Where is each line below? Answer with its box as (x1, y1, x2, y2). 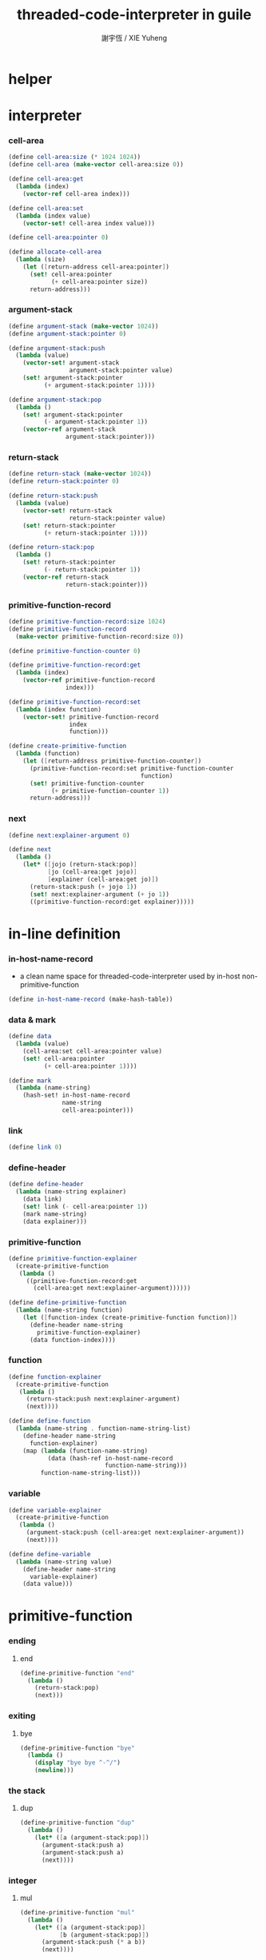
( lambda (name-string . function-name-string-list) (15, 1424, 192, 1432)
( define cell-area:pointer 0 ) (8, 233, 109, 241)
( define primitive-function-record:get (8, 661, 141, 669)
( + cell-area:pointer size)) (50, 277, 149, 285)
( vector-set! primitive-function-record (22, 713, 159, 721)
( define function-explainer (8, 1372, 102, 1380)
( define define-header (8, 1181, 84, 1189)
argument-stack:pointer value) (69, 366, 173, 375)
